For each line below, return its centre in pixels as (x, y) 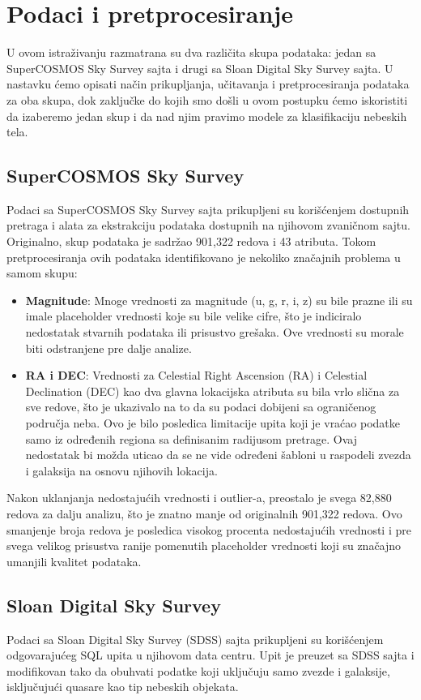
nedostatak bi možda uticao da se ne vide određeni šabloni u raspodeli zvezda (218, 455)
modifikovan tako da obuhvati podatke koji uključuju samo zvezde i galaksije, (198, 670)
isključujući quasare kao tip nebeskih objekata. (123, 687)
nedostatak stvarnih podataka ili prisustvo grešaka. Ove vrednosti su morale (215, 332)
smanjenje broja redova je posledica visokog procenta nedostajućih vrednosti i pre (209, 529)
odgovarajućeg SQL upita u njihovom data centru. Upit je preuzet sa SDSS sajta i (210, 655)
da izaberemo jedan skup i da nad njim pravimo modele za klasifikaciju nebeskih (207, 116)
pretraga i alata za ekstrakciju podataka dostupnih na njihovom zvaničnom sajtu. (208, 225)
